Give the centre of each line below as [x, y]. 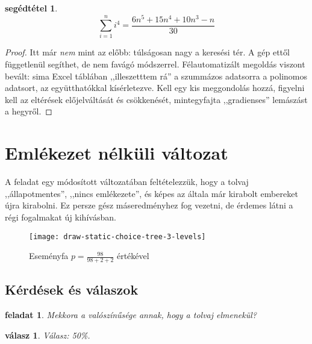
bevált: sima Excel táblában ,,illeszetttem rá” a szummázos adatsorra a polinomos [156, 76]
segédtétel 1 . [31, 8]
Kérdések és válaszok [72, 289]
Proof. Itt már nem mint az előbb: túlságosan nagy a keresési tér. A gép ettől [147, 52]
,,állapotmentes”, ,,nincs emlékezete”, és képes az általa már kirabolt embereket [151, 193]
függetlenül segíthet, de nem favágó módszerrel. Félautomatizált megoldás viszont [155, 64]
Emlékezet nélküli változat [117, 153]
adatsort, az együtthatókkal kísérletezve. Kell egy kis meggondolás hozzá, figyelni [155, 88]
